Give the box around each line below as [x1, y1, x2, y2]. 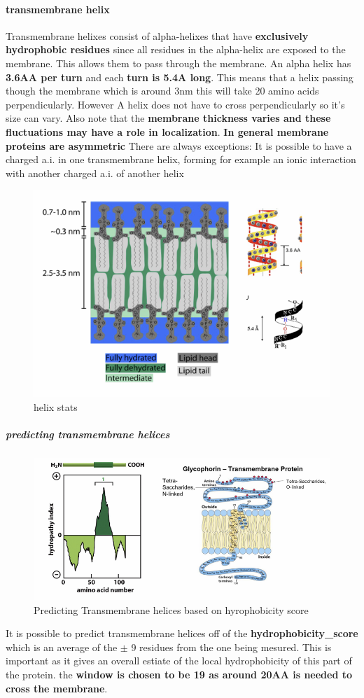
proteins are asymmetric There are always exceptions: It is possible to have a [6, 138, 352, 153]
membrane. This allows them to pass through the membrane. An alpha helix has [6, 55, 351, 70]
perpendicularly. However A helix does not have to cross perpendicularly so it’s [6, 97, 345, 111]
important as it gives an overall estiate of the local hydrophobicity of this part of [6, 653, 352, 668]
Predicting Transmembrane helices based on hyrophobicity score [34, 602, 309, 617]
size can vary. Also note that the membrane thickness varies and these [6, 111, 331, 125]
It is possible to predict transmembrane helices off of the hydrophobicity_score [6, 626, 358, 641]
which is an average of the [6, 639, 118, 654]
